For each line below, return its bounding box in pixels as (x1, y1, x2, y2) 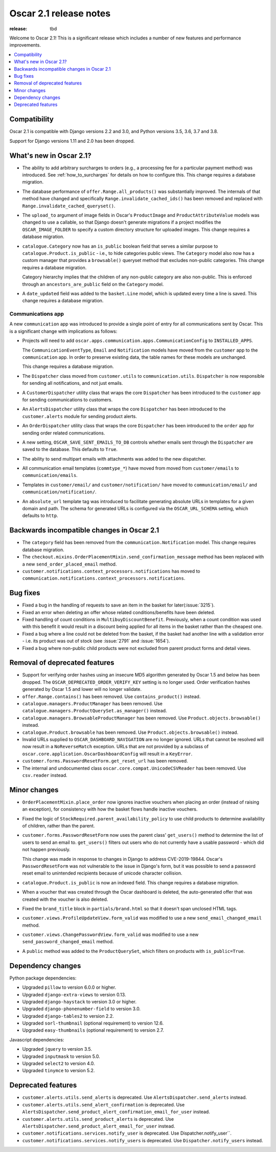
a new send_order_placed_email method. (22, 561, 117, 567)
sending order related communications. (22, 430, 105, 436)
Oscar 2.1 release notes (9, 8, 111, 19)
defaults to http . (22, 512, 58, 519)
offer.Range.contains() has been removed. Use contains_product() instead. (22, 693, 201, 700)
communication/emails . (22, 472, 78, 479)
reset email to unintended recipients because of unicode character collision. (22, 870, 182, 876)
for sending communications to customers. (22, 397, 113, 403)
